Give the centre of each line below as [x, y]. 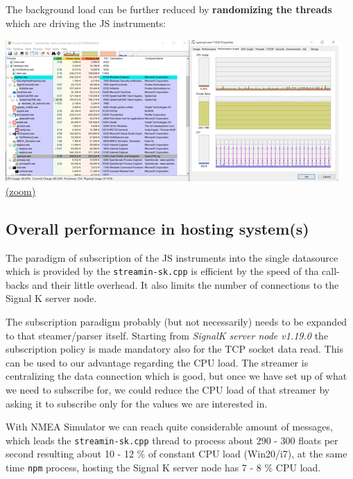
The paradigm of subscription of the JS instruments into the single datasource [172, 257]
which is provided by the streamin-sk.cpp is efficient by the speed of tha [162, 271]
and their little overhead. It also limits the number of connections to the [186, 284]
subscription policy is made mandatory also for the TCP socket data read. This [174, 349]
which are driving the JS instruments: [86, 23]
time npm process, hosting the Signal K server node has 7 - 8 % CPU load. [163, 468]
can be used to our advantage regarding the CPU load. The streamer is [157, 362]
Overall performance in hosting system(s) [157, 228]
